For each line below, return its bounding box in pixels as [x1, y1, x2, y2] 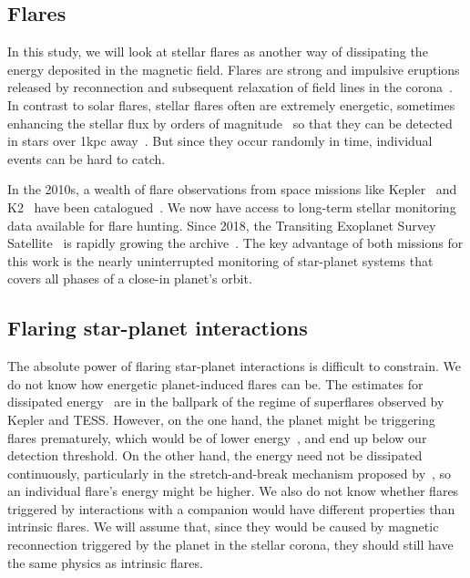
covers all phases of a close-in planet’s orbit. [7, 269, 252, 288]
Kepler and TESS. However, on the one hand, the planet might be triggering [7, 409, 435, 428]
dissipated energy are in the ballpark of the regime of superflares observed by [7, 392, 444, 411]
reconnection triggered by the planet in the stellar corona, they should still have [7, 535, 454, 554]
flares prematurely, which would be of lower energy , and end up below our [7, 428, 427, 447]
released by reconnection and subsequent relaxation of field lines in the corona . [7, 77, 453, 97]
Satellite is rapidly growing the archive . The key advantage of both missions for [7, 233, 464, 253]
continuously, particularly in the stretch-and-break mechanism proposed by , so [7, 463, 452, 482]
